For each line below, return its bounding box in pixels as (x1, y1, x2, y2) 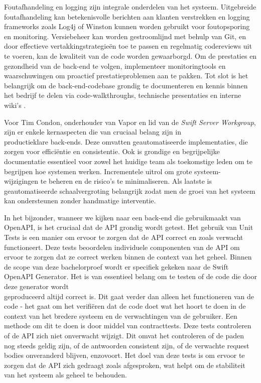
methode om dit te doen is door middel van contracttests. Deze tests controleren (4, 320, 251, 331)
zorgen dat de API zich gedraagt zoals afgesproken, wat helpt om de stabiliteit (4, 359, 245, 370)
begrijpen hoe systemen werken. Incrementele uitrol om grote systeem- (4, 166, 221, 176)
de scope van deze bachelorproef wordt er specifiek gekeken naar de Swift (4, 261, 229, 272)
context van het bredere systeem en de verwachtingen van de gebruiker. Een (4, 310, 237, 321)
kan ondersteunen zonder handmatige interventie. (4, 195, 156, 206)
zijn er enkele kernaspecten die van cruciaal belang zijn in (4, 126, 181, 137)
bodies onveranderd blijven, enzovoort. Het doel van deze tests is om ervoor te (4, 350, 245, 360)
